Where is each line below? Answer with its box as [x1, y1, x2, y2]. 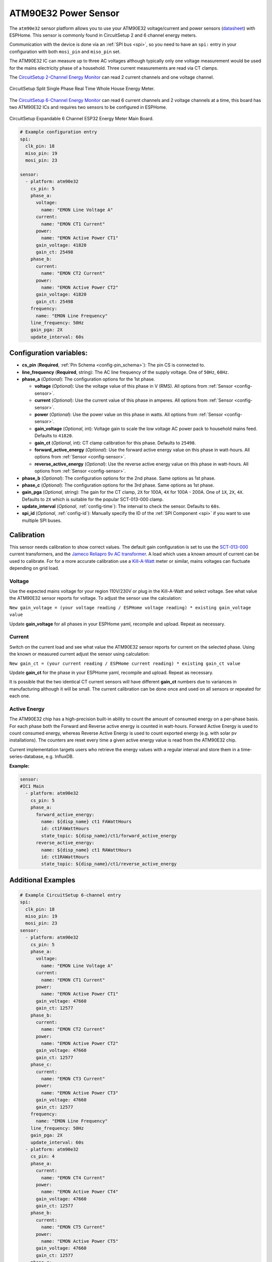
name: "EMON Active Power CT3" [41, 1090, 118, 1095]
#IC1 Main [20, 783, 44, 789]
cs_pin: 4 [30, 1153, 55, 1160]
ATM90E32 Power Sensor [9, 8, 120, 19]
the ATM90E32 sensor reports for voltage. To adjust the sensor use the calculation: [9, 595, 182, 601]
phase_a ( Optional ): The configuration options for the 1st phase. [22, 376, 156, 382]
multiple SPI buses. [22, 517, 62, 523]
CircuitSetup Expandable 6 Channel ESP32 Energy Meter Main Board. [9, 116, 154, 122]
